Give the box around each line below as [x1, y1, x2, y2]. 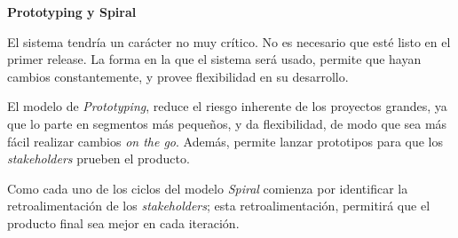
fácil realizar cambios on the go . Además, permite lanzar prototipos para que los [7, 131, 444, 150]
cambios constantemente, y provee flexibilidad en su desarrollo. [7, 67, 349, 85]
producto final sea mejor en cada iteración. [7, 213, 240, 232]
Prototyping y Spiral [7, 3, 137, 20]
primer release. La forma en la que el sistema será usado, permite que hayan [7, 50, 422, 68]
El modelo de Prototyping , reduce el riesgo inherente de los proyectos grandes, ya [7, 97, 447, 115]
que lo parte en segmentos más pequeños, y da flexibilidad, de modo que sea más [7, 114, 447, 132]
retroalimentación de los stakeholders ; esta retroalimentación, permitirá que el [7, 196, 430, 215]
